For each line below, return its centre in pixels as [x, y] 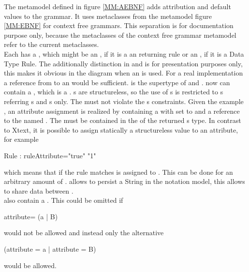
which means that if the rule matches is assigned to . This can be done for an [118, 172]
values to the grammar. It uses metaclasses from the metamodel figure [108, 16]
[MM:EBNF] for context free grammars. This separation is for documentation [119, 25]
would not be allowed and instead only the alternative [84, 233]
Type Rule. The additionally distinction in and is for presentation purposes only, [123, 63]
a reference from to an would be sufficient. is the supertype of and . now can [117, 82]
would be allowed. [30, 265]
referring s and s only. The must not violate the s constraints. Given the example [124, 101]
